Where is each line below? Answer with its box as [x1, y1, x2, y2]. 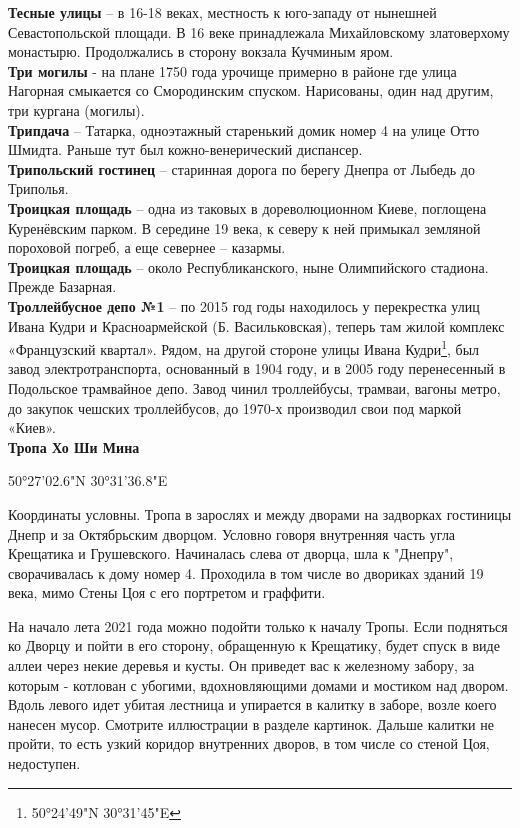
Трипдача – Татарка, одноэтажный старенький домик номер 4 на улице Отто [8, 119, 480, 140]
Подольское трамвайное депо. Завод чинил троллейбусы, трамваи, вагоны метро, [8, 377, 501, 398]
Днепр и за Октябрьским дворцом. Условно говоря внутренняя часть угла [8, 523, 456, 544]
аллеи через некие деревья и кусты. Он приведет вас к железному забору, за [8, 655, 475, 676]
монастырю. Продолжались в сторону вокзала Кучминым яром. [8, 41, 394, 62]
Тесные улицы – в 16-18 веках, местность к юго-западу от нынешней [8, 2, 437, 22]
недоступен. [8, 753, 81, 774]
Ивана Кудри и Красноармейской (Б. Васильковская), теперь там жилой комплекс [8, 315, 505, 336]
